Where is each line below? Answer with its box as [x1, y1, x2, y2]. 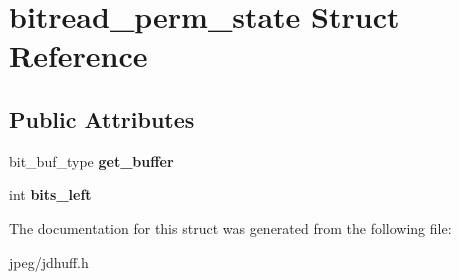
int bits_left [9, 184, 92, 205]
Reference [9, 35, 148, 76]
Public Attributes [9, 103, 195, 134]
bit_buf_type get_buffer [9, 150, 174, 171]
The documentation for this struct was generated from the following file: [9, 217, 452, 238]
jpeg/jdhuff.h [9, 251, 89, 272]
